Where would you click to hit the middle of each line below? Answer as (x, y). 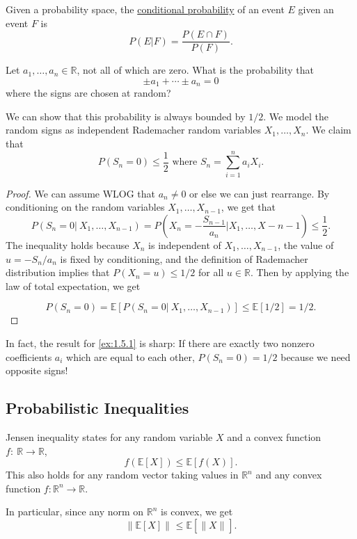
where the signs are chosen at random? (88, 93)
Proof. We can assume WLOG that (81, 193)
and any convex (289, 475)
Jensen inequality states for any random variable (109, 436)
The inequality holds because (68, 244)
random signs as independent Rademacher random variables (133, 130)
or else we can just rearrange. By (260, 193)
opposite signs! (37, 370)
